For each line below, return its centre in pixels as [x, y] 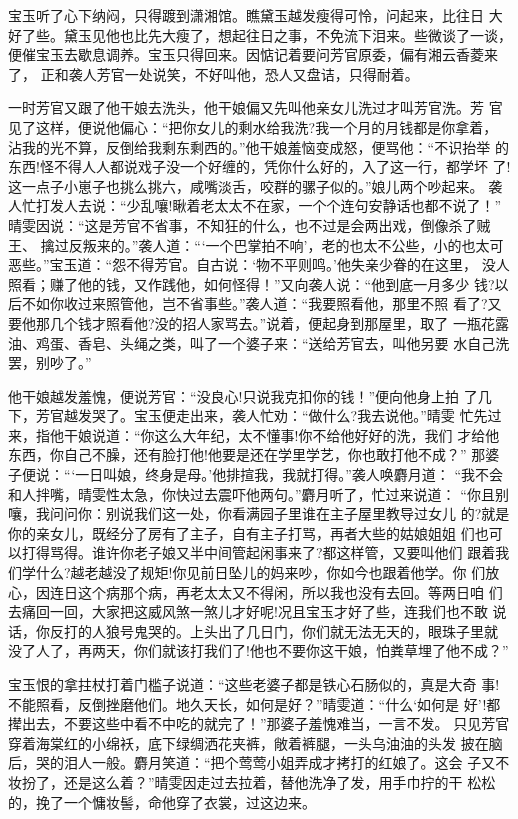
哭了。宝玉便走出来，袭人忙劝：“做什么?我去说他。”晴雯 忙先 [289, 415]
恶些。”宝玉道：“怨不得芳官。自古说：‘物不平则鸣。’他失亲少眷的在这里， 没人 [259, 264]
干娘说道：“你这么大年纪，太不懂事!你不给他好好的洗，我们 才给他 [281, 434]
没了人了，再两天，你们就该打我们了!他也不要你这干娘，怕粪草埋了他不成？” [258, 650]
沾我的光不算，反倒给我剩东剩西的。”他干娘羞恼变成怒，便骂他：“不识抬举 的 [258, 146]
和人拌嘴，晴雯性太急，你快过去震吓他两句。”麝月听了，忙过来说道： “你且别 [258, 493]
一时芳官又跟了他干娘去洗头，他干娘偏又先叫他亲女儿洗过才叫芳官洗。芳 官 [255, 107]
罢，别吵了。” [50, 362]
